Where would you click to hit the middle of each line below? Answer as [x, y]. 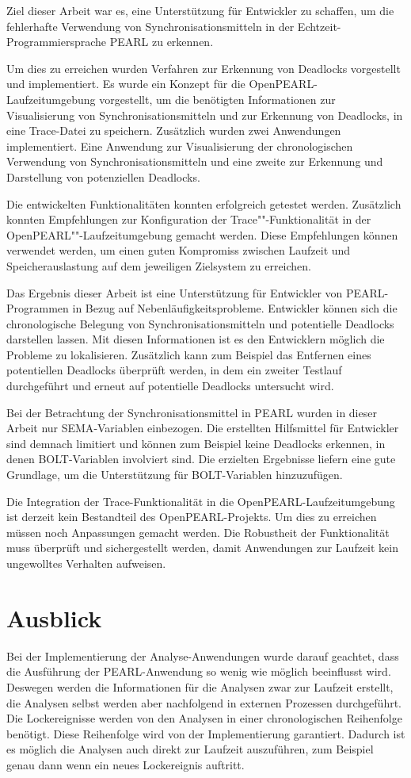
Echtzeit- [319, 26]
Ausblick [54, 617]
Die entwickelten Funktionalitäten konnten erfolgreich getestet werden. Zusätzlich [204, 203]
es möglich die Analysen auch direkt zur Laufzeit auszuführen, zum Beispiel [190, 749]
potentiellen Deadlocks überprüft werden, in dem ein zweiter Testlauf [174, 370]
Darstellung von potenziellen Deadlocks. [103, 176]
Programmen [38, 308]
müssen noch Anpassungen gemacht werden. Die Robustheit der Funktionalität [198, 532]
